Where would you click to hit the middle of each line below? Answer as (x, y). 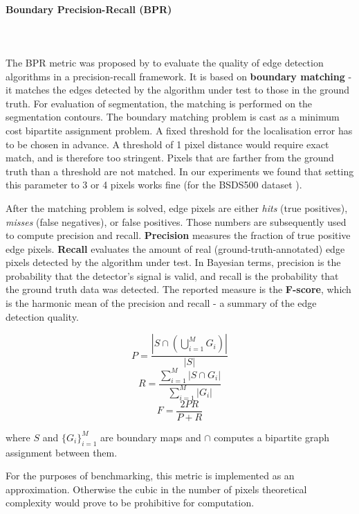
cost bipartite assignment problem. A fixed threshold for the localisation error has (179, 130)
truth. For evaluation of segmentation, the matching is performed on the (159, 103)
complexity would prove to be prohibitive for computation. (130, 503)
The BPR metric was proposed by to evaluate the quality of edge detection (165, 62)
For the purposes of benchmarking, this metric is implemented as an (150, 476)
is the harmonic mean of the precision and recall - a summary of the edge (161, 303)
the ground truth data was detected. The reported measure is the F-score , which (178, 289)
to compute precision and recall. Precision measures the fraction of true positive (178, 235)
